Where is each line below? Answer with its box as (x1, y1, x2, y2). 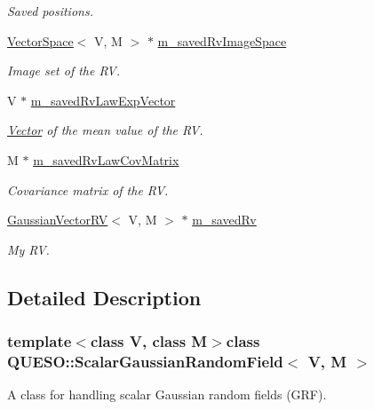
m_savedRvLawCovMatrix (33, 150, 179, 169)
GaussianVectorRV (7, 210, 108, 229)
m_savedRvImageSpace (157, 31, 287, 50)
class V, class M (90, 330, 208, 352)
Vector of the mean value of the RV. (7, 121, 203, 139)
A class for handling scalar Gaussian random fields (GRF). (7, 385, 327, 404)
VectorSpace (7, 31, 74, 50)
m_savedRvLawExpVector (30, 91, 176, 109)
